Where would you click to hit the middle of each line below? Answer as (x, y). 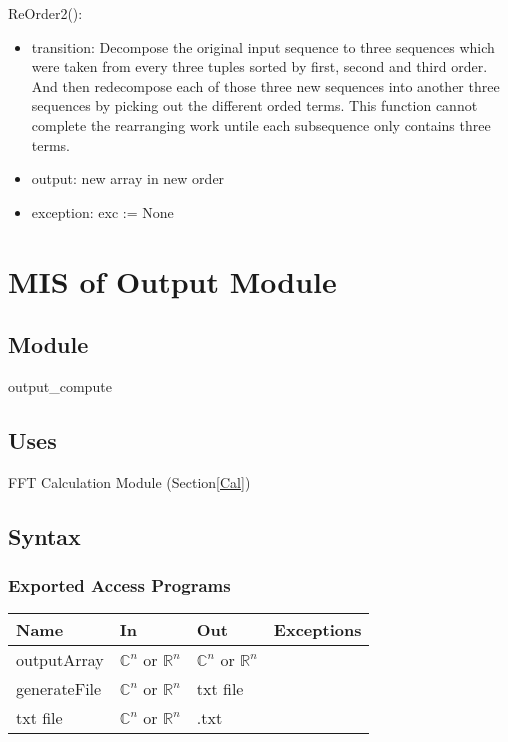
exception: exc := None (102, 211)
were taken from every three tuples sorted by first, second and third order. (259, 66)
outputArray (60, 660)
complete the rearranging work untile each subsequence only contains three (261, 124)
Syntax (44, 535)
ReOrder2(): (45, 13)
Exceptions (317, 630)
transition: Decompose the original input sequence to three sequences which (263, 46)
